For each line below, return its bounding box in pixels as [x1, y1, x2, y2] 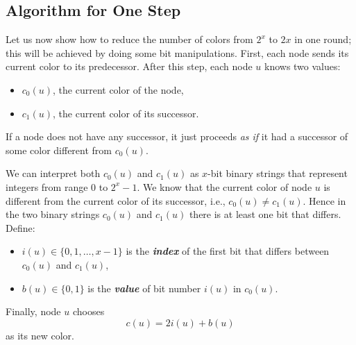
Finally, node [6, 304, 61, 319]
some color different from [6, 142, 112, 157]
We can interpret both [6, 166, 101, 180]
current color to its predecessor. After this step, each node [6, 59, 253, 74]
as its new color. [6, 328, 74, 342]
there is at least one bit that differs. [189, 207, 341, 221]
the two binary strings [6, 207, 100, 221]
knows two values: [264, 59, 341, 74]
